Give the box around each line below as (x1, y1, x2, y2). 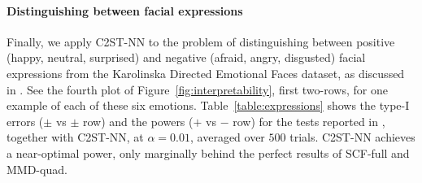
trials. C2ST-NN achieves (289, 129, 415, 146)
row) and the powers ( (83, 112, 194, 129)
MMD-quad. (7, 160, 67, 177)
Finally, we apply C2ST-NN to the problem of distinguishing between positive (7, 33, 395, 50)
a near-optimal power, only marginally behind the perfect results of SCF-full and (7, 144, 410, 161)
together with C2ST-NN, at (7, 129, 144, 146)
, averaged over (190, 129, 265, 146)
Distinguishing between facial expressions (7, 2, 243, 19)
